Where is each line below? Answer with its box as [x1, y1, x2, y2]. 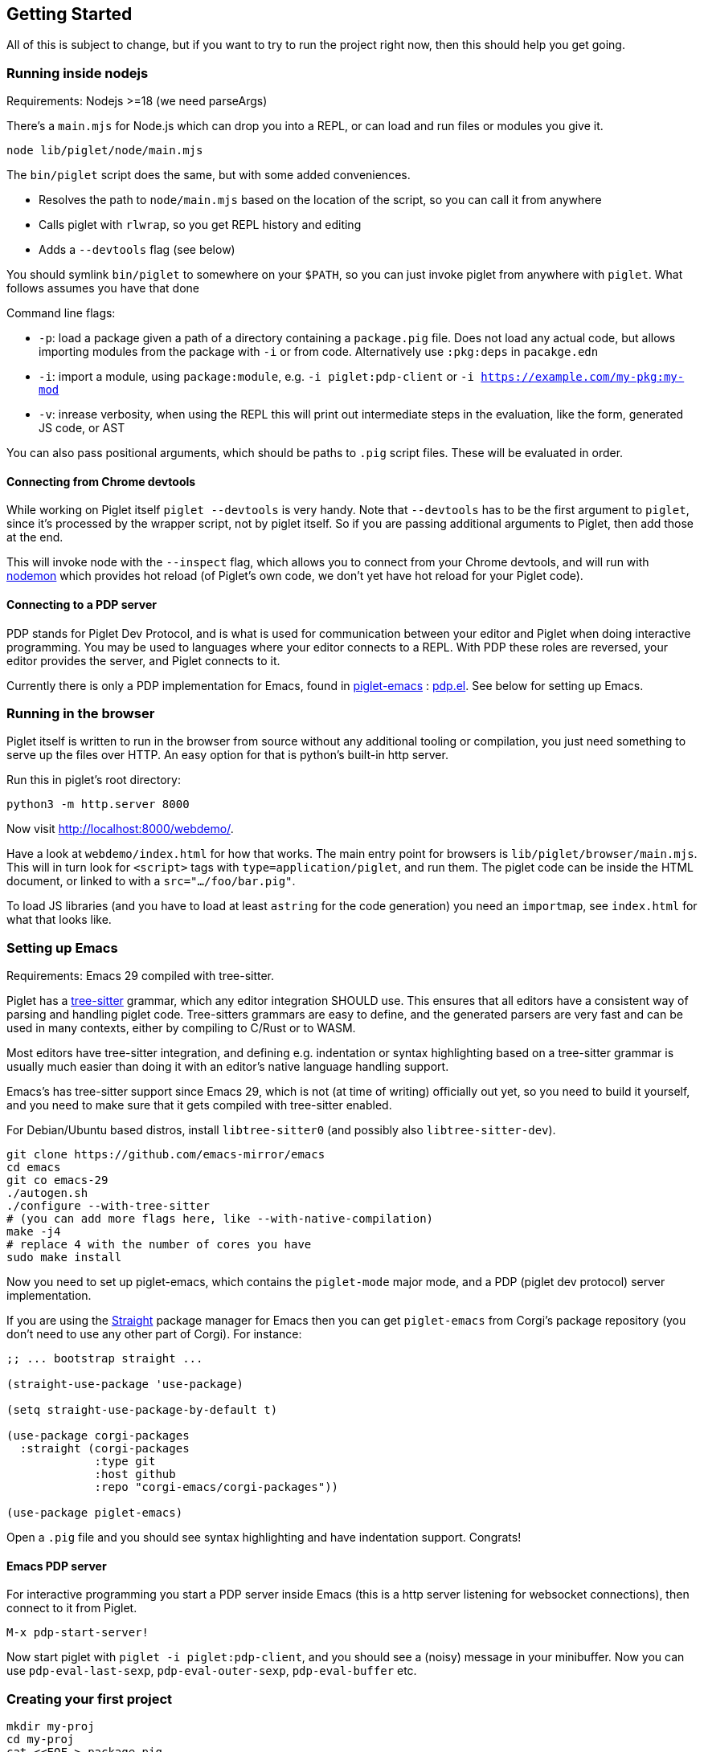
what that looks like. [6, 913, 112, 927]
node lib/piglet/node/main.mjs [6, 144, 203, 157]
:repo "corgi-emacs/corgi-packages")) [94, 1480, 339, 1494]
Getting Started [6, 4, 133, 24]
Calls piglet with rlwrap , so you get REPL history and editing [39, 218, 362, 232]
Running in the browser [6, 704, 155, 721]
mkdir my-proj [6, 1720, 95, 1734]
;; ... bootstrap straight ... [6, 1352, 203, 1366]
